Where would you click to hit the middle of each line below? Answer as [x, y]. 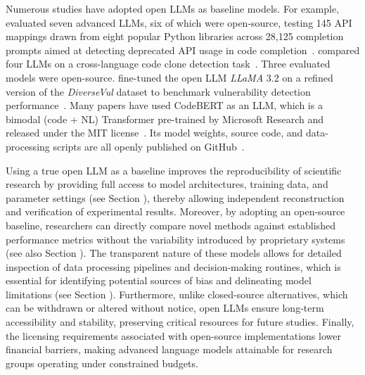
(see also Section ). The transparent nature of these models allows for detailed [174, 253]
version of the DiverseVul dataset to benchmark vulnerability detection [158, 91]
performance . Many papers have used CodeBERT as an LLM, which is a [164, 105]
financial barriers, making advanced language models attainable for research [169, 349]
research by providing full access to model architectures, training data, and [167, 184]
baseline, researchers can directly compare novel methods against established [171, 225]
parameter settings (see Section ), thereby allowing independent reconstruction [175, 197]
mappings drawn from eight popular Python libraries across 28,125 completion [175, 36]
